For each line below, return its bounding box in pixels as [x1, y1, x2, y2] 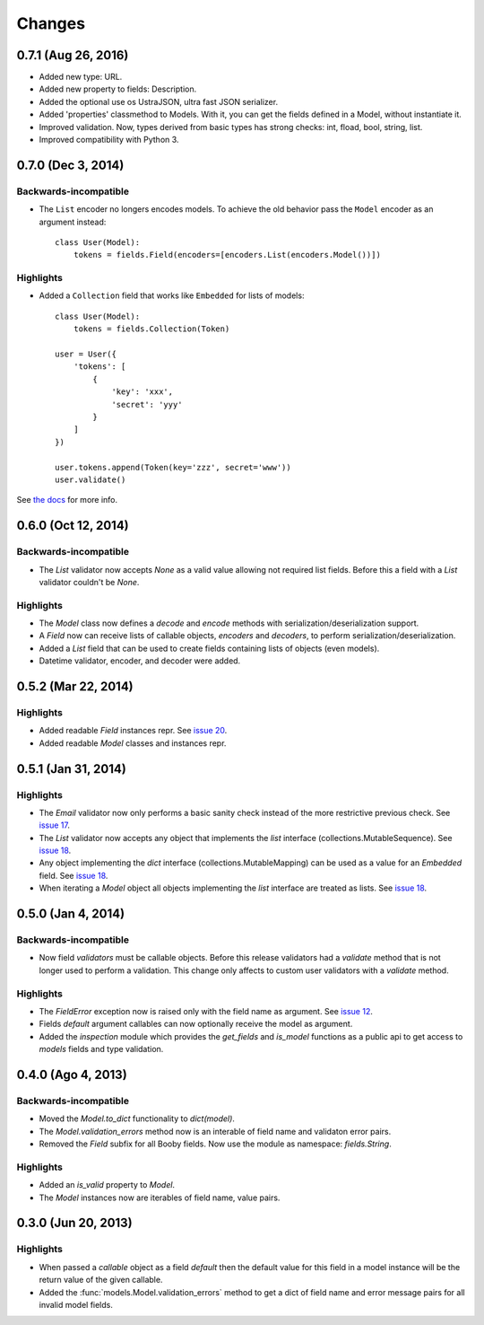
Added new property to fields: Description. [39, 83, 197, 94]
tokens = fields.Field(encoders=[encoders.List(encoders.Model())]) [73, 250, 381, 260]
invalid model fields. [39, 1299, 114, 1310]
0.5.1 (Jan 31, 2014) [16, 761, 127, 777]
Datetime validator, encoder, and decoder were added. [39, 655, 241, 666]
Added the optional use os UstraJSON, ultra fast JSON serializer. [39, 96, 278, 107]
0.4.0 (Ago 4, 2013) [16, 1066, 127, 1082]
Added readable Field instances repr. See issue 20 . [39, 725, 228, 736]
